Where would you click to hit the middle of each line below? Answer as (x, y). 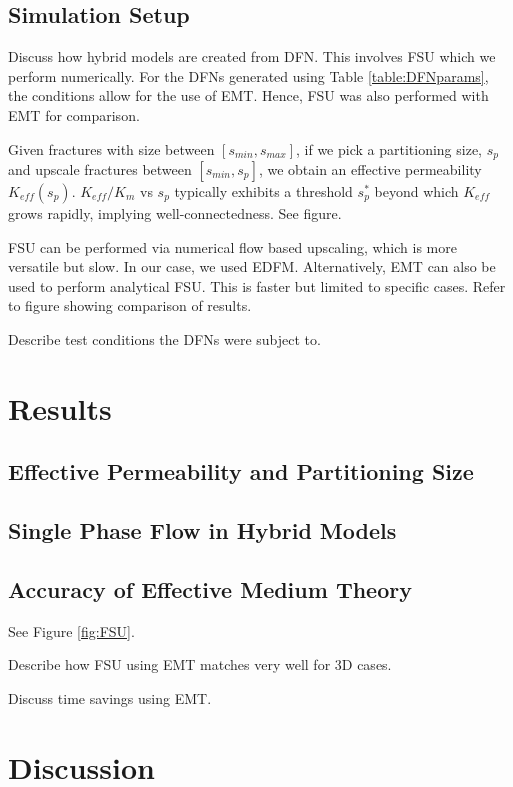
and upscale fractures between (100, 169)
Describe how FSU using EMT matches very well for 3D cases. (200, 664)
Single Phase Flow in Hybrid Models (202, 530)
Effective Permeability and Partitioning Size (241, 471)
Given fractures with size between (111, 148)
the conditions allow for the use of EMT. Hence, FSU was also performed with (248, 95)
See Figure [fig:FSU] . (71, 630)
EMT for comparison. (74, 114)
